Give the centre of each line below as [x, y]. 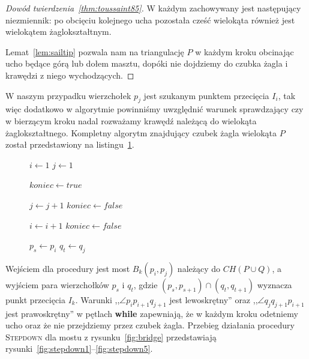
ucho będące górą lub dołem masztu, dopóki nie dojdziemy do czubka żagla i [147, 63]
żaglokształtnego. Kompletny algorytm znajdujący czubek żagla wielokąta [141, 132]
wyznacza [274, 284]
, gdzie [145, 284]
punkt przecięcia [35, 299]
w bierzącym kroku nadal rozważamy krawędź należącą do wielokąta [131, 120]
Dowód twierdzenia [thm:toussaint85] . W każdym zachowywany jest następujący [153, 8]
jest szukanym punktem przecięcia [206, 95]
